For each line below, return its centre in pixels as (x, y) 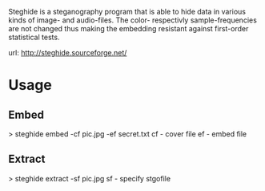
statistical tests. (34, 37)
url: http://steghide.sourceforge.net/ (68, 53)
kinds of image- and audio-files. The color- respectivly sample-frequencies (133, 20)
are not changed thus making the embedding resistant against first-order (128, 28)
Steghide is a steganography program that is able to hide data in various (127, 12)
